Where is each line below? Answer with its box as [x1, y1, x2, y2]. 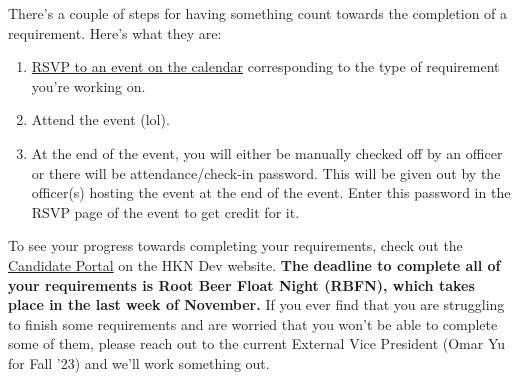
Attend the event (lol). [31, 109, 170, 130]
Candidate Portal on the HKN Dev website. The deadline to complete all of [8, 254, 501, 275]
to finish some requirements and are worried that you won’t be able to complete [8, 313, 498, 334]
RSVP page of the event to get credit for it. [31, 201, 300, 222]
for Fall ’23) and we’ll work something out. [8, 352, 270, 373]
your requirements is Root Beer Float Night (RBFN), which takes [8, 274, 475, 295]
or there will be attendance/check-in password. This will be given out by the [31, 162, 501, 183]
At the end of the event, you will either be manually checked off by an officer [31, 142, 503, 163]
